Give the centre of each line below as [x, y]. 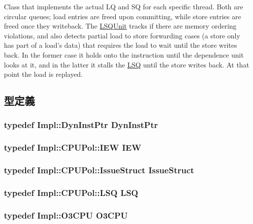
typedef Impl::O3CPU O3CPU [66, 215]
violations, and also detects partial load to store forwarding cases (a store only [122, 35]
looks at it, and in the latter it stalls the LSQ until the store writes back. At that [127, 64]
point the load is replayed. [43, 74]
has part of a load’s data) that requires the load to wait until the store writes [121, 45]
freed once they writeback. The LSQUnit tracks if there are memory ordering [120, 26]
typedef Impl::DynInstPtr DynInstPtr [81, 125]
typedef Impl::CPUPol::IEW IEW [73, 147]
